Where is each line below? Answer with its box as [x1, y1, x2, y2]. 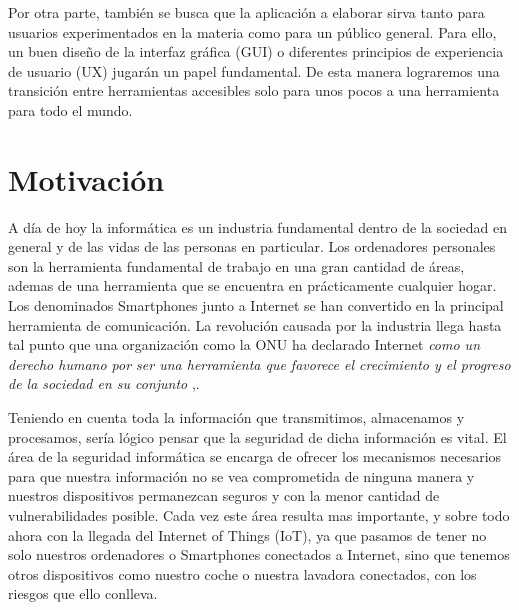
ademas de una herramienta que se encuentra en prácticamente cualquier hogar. [8, 275, 497, 296]
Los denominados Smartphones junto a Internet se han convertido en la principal [8, 295, 504, 316]
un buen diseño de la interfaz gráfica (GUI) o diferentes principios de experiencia [8, 41, 504, 62]
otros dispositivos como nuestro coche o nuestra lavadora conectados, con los [8, 563, 477, 584]
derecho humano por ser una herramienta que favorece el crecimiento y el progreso [8, 353, 511, 374]
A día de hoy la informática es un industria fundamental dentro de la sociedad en [8, 216, 507, 237]
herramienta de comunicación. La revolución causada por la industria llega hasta [8, 314, 502, 335]
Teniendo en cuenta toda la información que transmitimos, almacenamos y [8, 407, 465, 428]
